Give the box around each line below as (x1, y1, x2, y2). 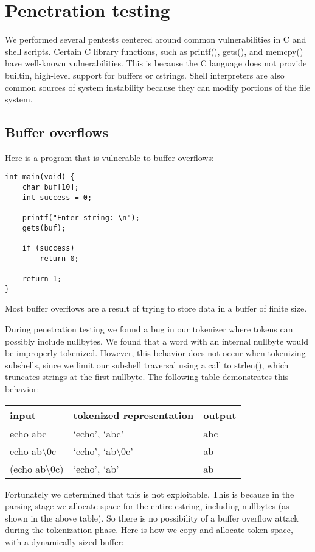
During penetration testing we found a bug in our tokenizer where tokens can (5, 322, 293, 335)
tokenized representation (73, 407, 194, 422)
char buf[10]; (22, 183, 79, 192)
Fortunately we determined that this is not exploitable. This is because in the (5, 487, 294, 500)
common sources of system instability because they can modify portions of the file (5, 81, 310, 93)
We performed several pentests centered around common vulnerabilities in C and (5, 33, 306, 46)
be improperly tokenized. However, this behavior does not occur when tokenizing (5, 346, 306, 359)
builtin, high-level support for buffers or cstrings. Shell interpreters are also (5, 68, 285, 81)
